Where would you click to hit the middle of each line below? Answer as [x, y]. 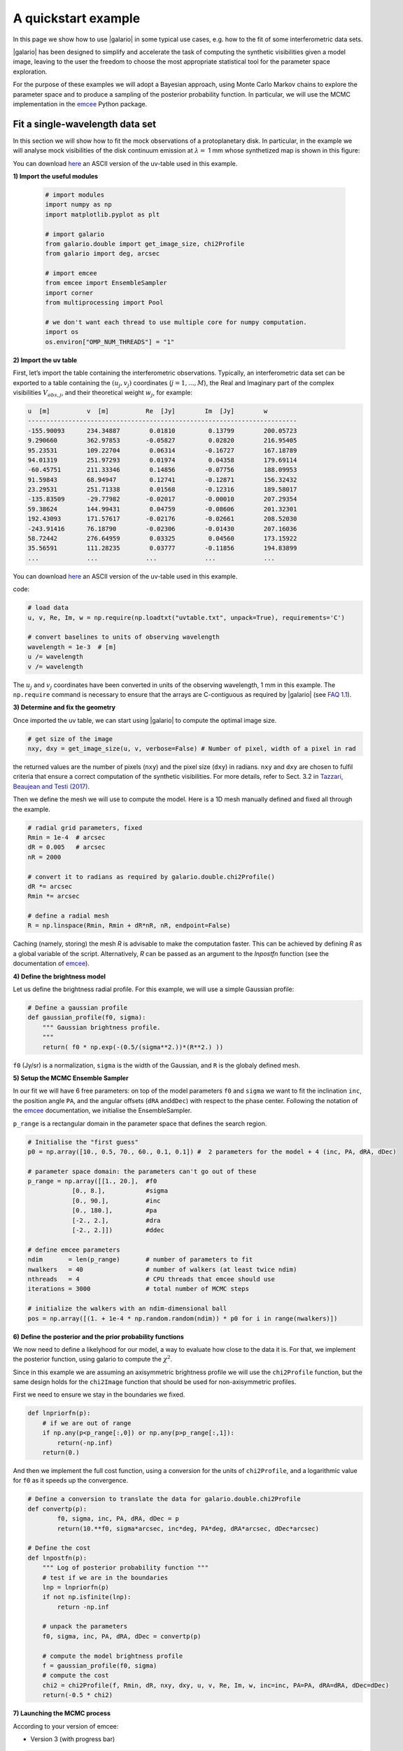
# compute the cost [76, 1675]
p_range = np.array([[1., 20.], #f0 [92, 1181]
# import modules [75, 195]
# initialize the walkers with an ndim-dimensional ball [127, 1309]
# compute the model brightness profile [113, 1656]
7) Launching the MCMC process [62, 1713]
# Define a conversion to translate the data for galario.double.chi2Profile [164, 1499]
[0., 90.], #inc [116, 1200]
